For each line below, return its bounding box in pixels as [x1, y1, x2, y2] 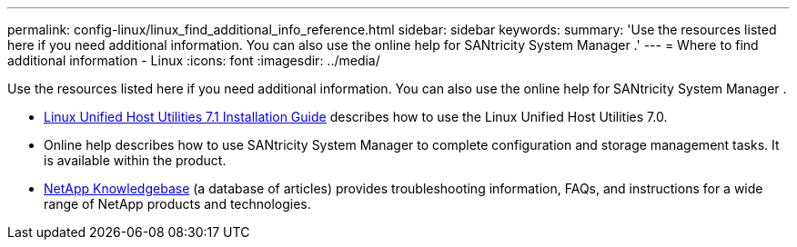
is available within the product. [44, 153, 227, 168]
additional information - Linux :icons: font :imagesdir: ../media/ [7, 53, 380, 68]
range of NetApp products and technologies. [44, 196, 311, 212]
